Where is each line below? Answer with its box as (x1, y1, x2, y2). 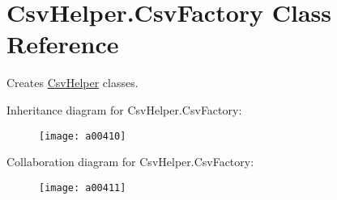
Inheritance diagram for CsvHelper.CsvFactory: (6, 101, 242, 118)
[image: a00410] (39, 130, 126, 142)
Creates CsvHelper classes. (6, 74, 139, 91)
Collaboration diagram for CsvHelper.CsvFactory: (6, 153, 254, 170)
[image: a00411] (39, 181, 126, 194)
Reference (6, 27, 119, 60)
